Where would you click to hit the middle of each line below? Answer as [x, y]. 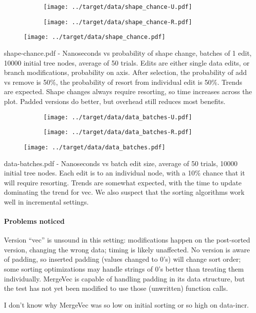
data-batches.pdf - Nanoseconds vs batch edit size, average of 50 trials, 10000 [121, 163]
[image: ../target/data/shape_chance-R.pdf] [118, 22]
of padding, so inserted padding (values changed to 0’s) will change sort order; [122, 259]
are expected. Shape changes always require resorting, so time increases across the [128, 91]
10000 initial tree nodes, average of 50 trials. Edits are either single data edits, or [127, 62]
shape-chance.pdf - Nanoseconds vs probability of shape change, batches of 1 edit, [128, 52]
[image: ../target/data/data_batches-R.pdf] [118, 132]
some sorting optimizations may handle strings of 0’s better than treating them [124, 269]
